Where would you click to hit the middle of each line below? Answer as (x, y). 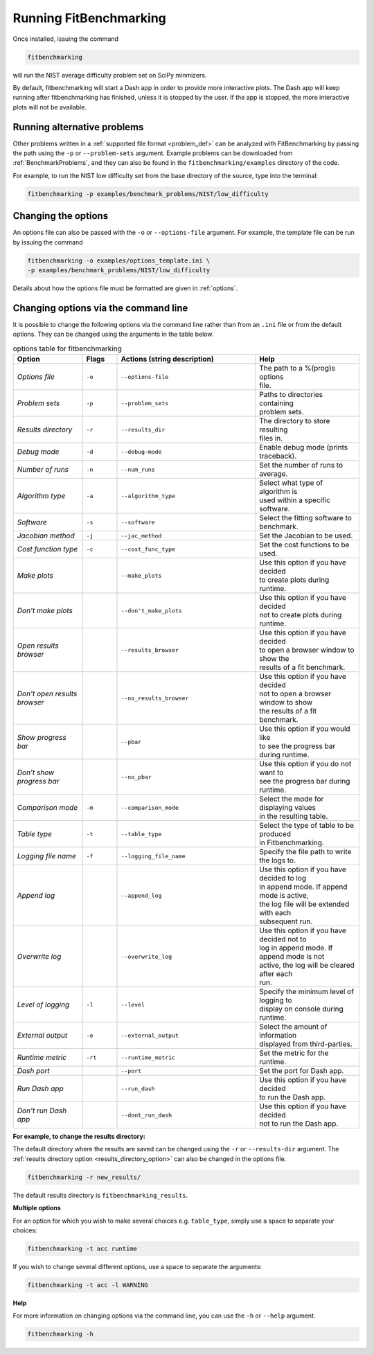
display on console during (302, 1009)
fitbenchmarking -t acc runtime (82, 1248)
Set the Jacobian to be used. (306, 535)
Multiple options (37, 1208)
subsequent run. (286, 921)
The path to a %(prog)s (297, 369)
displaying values (288, 808)
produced (275, 834)
